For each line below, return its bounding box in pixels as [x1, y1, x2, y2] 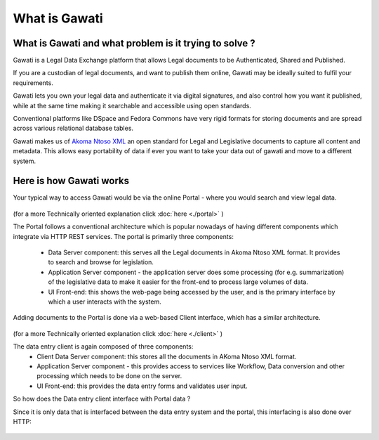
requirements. [13, 78, 54, 87]
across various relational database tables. [13, 124, 133, 133]
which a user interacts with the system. [48, 297, 161, 306]
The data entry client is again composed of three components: [13, 342, 194, 351]
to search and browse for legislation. [48, 258, 154, 266]
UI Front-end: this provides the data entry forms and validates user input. [36, 382, 248, 390]
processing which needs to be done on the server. [36, 372, 182, 380]
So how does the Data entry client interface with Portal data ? [13, 394, 191, 403]
